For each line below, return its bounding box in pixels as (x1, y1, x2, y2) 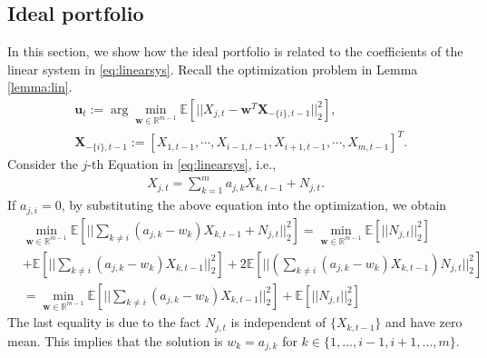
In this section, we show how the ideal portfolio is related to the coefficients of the (7, 42, 463, 61)
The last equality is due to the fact (7, 313, 201, 332)
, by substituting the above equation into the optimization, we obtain (61, 195, 447, 214)
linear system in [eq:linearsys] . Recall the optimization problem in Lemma (7, 59, 418, 78)
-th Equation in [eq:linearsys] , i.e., (87, 154, 277, 174)
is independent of (230, 313, 326, 332)
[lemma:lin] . (7, 77, 73, 96)
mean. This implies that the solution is (7, 331, 223, 350)
